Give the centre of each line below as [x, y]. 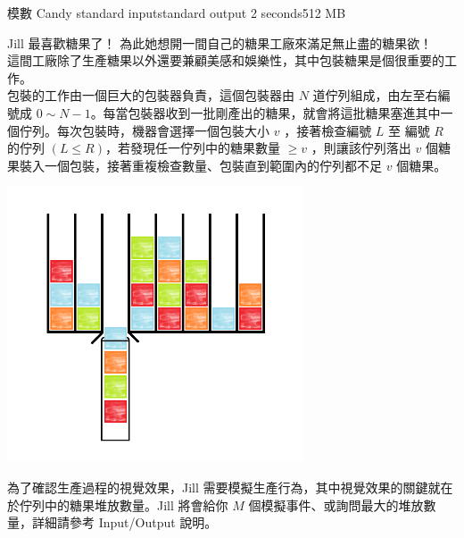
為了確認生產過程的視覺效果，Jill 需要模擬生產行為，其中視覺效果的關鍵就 [224, 487]
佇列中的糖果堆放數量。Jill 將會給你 [124, 504]
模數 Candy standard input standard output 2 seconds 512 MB [177, 13]
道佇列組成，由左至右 [375, 95]
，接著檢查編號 [328, 130]
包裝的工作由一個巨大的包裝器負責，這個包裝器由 [151, 95]
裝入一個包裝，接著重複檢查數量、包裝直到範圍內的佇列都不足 [200, 165]
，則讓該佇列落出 [361, 148]
